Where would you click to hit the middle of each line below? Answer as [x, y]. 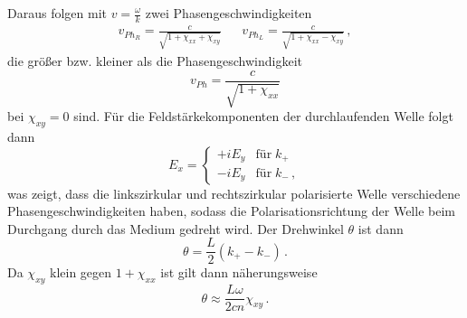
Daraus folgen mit [57, 13]
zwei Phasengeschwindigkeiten [229, 13]
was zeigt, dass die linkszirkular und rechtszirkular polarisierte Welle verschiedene [234, 193]
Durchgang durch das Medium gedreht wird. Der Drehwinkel [176, 228]
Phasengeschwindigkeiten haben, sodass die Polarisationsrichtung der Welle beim [231, 211]
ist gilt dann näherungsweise [239, 272]
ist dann [381, 228]
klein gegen [81, 272]
